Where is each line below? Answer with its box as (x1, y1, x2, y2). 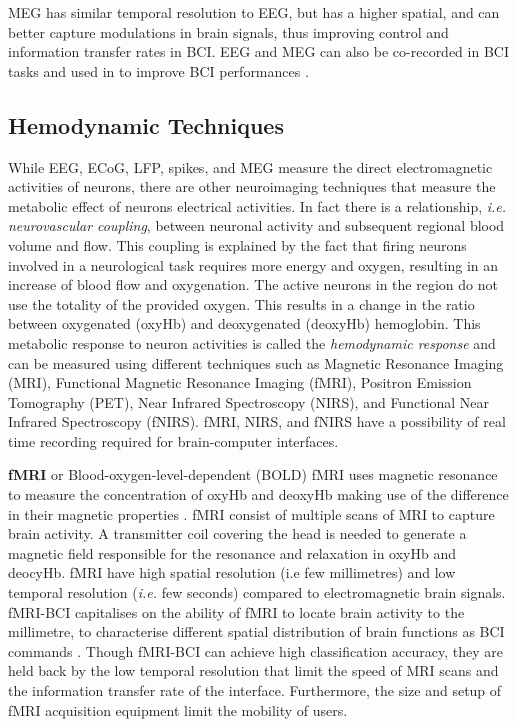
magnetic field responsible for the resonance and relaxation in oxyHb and (8, 542, 457, 563)
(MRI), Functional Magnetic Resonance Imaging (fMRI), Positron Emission (8, 372, 472, 393)
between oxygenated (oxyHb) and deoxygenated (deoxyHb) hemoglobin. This (8, 313, 481, 334)
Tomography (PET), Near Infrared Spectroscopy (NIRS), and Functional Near (8, 391, 490, 412)
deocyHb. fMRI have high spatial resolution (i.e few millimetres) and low (8, 562, 456, 583)
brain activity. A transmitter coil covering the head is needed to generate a (8, 523, 467, 544)
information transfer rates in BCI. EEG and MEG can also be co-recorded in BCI (8, 41, 509, 62)
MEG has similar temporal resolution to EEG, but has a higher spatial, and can (8, 2, 500, 22)
